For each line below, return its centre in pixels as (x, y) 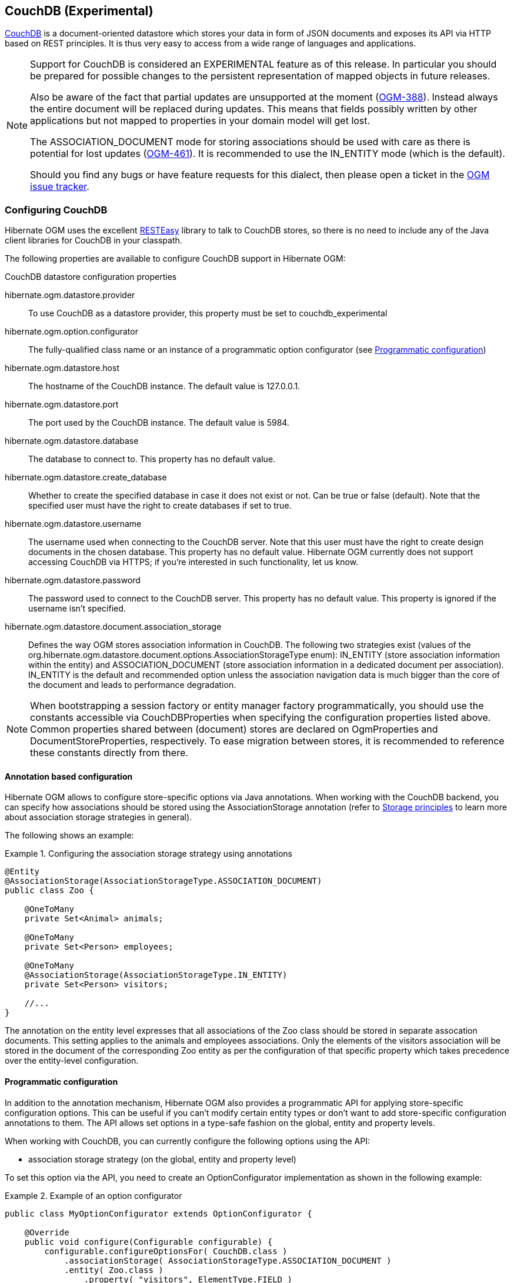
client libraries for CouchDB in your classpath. (94, 240)
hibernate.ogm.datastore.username (73, 524)
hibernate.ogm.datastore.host (62, 368)
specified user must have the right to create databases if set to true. (160, 506)
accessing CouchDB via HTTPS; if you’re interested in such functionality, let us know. (193, 562)
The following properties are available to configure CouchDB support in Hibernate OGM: (175, 259)
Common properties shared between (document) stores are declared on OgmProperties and (234, 729)
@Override (47, 1232)
